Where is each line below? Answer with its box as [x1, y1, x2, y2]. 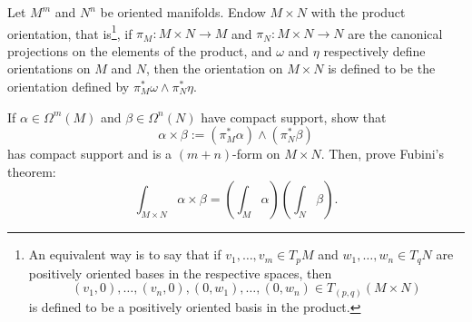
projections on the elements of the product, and [7, 41, 272, 60]
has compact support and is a [7, 144, 172, 163]
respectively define [323, 41, 426, 60]
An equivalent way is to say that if [28, 245, 221, 264]
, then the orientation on [145, 59, 283, 78]
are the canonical [348, 24, 443, 43]
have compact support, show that [201, 107, 387, 126]
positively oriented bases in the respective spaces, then [28, 263, 332, 282]
